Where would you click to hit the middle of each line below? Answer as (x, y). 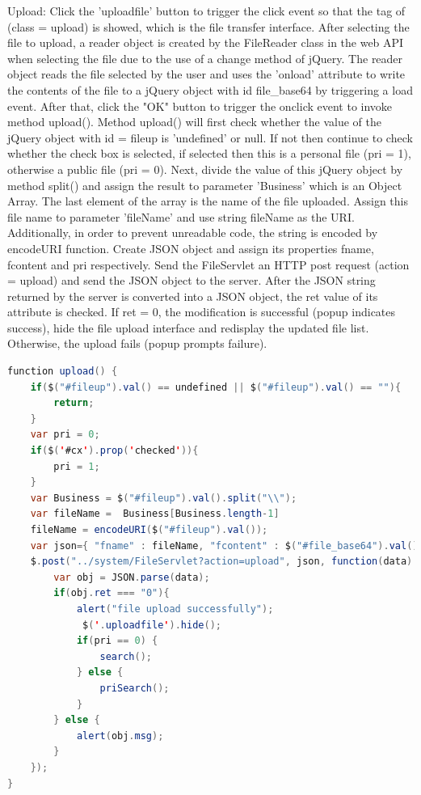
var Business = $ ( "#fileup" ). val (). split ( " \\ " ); (164, 498)
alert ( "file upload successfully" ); (175, 609)
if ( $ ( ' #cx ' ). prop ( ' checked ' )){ (114, 451)
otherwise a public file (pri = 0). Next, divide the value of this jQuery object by (205, 169)
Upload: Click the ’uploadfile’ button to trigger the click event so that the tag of (206, 11)
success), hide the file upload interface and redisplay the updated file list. (188, 327)
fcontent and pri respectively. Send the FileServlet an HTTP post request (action (208, 264)
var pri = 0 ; (65, 435)
